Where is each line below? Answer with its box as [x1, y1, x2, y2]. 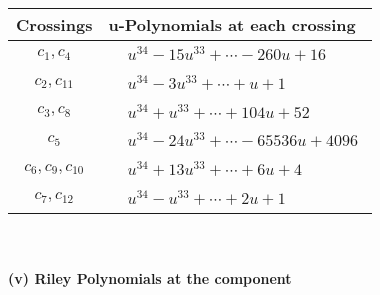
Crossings [16, 13, 93, 36]
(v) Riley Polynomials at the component [8, 268, 292, 289]
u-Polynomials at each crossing [108, 13, 356, 36]
